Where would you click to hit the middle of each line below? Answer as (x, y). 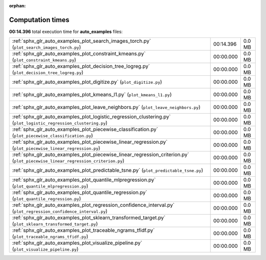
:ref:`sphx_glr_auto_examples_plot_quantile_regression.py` (80, 193)
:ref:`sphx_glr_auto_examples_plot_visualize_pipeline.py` (77, 243)
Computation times (39, 20)
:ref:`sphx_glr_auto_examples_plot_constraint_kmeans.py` (79, 54)
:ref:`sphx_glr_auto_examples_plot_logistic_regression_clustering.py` (91, 117)
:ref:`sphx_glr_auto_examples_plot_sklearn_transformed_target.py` (89, 218)
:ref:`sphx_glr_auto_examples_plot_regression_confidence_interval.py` (93, 205)
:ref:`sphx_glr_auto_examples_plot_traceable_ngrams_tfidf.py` (83, 230)
